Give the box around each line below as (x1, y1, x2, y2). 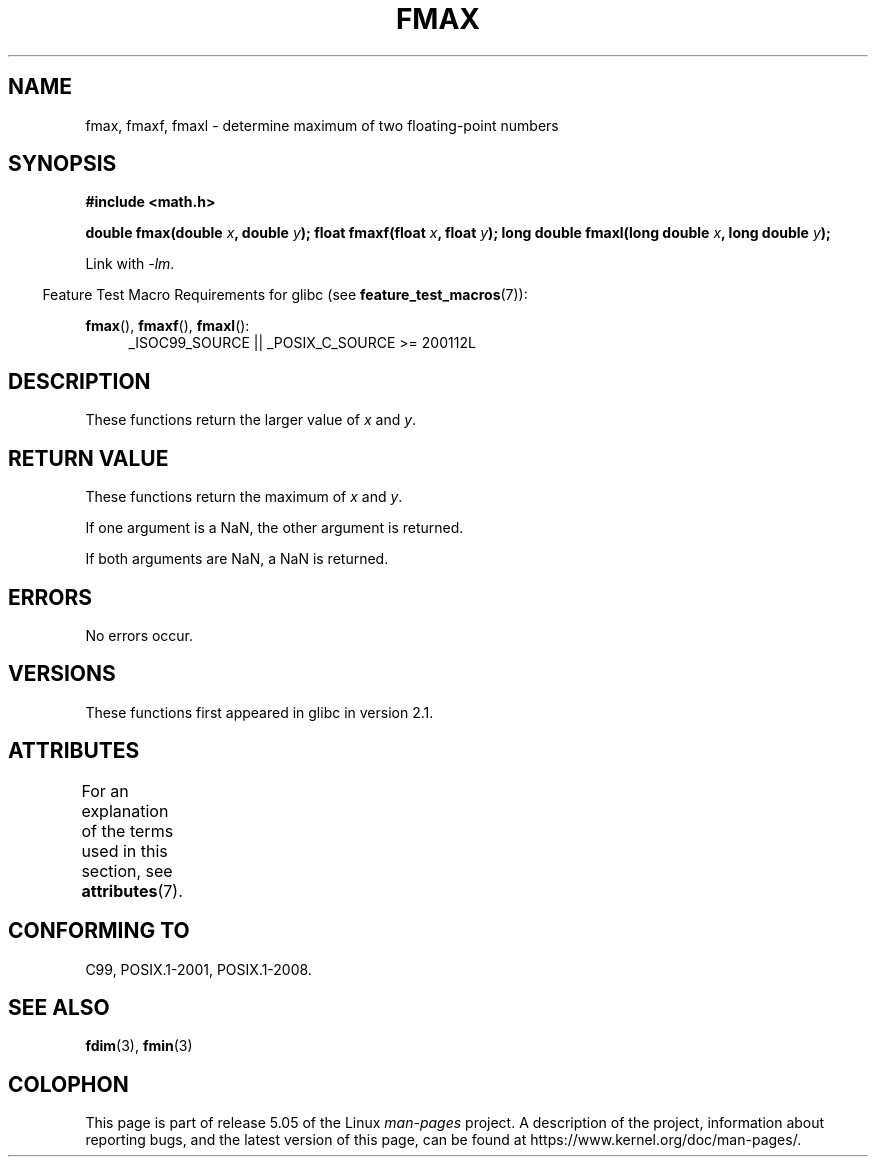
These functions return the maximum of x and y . (85, 488, 403, 506)
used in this (81, 840, 168, 861)
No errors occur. (85, 626, 194, 644)
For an (81, 780, 129, 801)
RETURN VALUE (8, 445, 169, 471)
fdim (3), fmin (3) (85, 1037, 193, 1055)
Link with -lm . (85, 255, 175, 273)
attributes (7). (81, 880, 183, 901)
